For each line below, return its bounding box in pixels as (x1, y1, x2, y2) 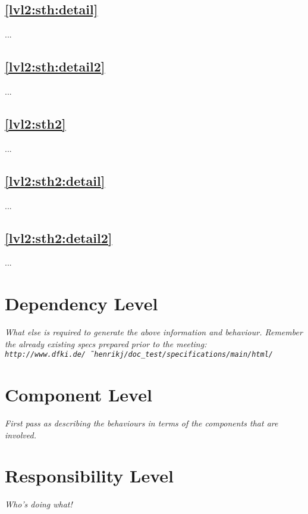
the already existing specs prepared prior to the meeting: (5, 337, 207, 350)
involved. (5, 428, 36, 441)
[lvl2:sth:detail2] (5, 57, 105, 76)
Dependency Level (5, 291, 158, 316)
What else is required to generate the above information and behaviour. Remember (5, 326, 303, 338)
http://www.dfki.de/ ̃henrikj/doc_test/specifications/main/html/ (5, 350, 274, 359)
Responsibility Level (5, 463, 174, 488)
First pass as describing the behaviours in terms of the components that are (5, 417, 278, 429)
